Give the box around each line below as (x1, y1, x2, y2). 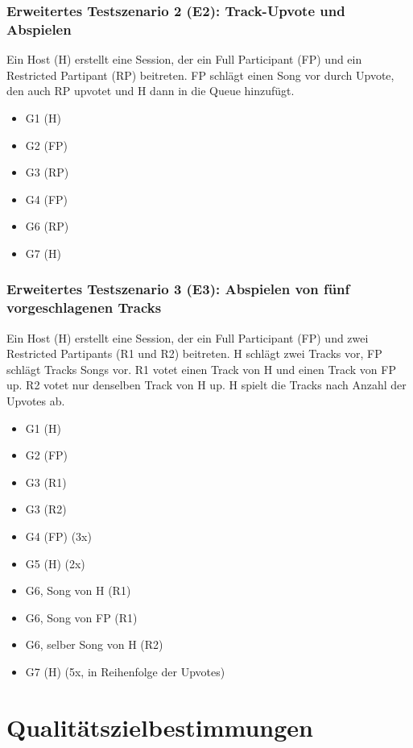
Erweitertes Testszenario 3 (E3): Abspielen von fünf (6, 279, 350, 299)
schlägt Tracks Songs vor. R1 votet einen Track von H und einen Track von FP (6, 360, 396, 377)
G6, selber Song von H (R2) (25, 636, 163, 653)
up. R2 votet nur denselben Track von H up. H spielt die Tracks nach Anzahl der (6, 376, 407, 393)
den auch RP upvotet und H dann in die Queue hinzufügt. (6, 82, 295, 99)
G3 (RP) (25, 164, 69, 181)
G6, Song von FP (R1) (25, 609, 138, 625)
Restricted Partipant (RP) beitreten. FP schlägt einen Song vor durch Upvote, (6, 66, 394, 83)
